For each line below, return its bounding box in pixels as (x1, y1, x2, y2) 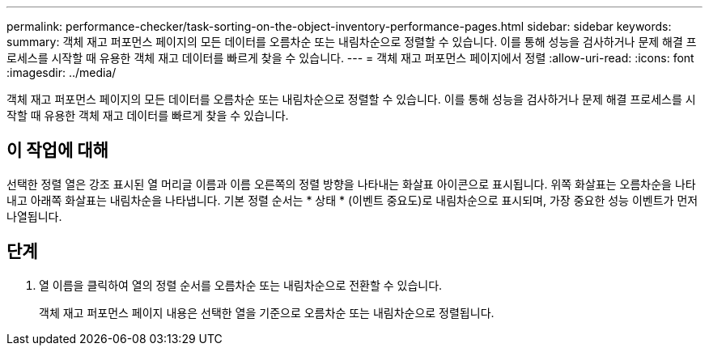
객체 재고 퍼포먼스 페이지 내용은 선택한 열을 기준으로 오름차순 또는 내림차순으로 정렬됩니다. (39, 305, 495, 320)
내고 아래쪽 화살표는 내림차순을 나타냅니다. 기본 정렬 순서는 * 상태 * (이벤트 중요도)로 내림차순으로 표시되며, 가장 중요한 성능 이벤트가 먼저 (6, 193, 698, 207)
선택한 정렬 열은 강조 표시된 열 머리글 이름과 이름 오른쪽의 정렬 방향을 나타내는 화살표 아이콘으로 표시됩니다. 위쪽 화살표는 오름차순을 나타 (6, 176, 696, 191)
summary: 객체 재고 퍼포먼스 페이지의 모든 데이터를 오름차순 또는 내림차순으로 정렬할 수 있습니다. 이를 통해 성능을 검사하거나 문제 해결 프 (6, 35, 697, 49)
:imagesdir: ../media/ (6, 66, 117, 79)
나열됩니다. (6, 209, 62, 223)
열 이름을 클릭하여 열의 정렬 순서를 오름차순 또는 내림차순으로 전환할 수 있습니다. (39, 278, 443, 292)
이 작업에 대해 (6, 140, 108, 161)
